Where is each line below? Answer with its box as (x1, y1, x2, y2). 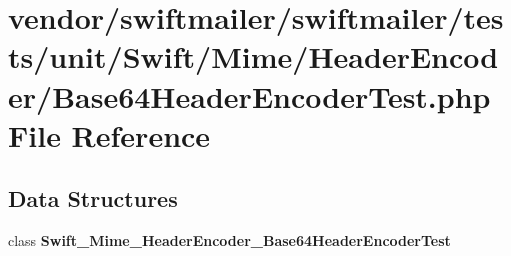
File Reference (8, 114, 211, 155)
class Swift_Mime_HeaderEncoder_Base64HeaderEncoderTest (8, 230, 451, 251)
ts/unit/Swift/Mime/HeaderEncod (8, 36, 499, 77)
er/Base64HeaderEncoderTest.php (8, 75, 491, 116)
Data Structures (8, 183, 178, 214)
